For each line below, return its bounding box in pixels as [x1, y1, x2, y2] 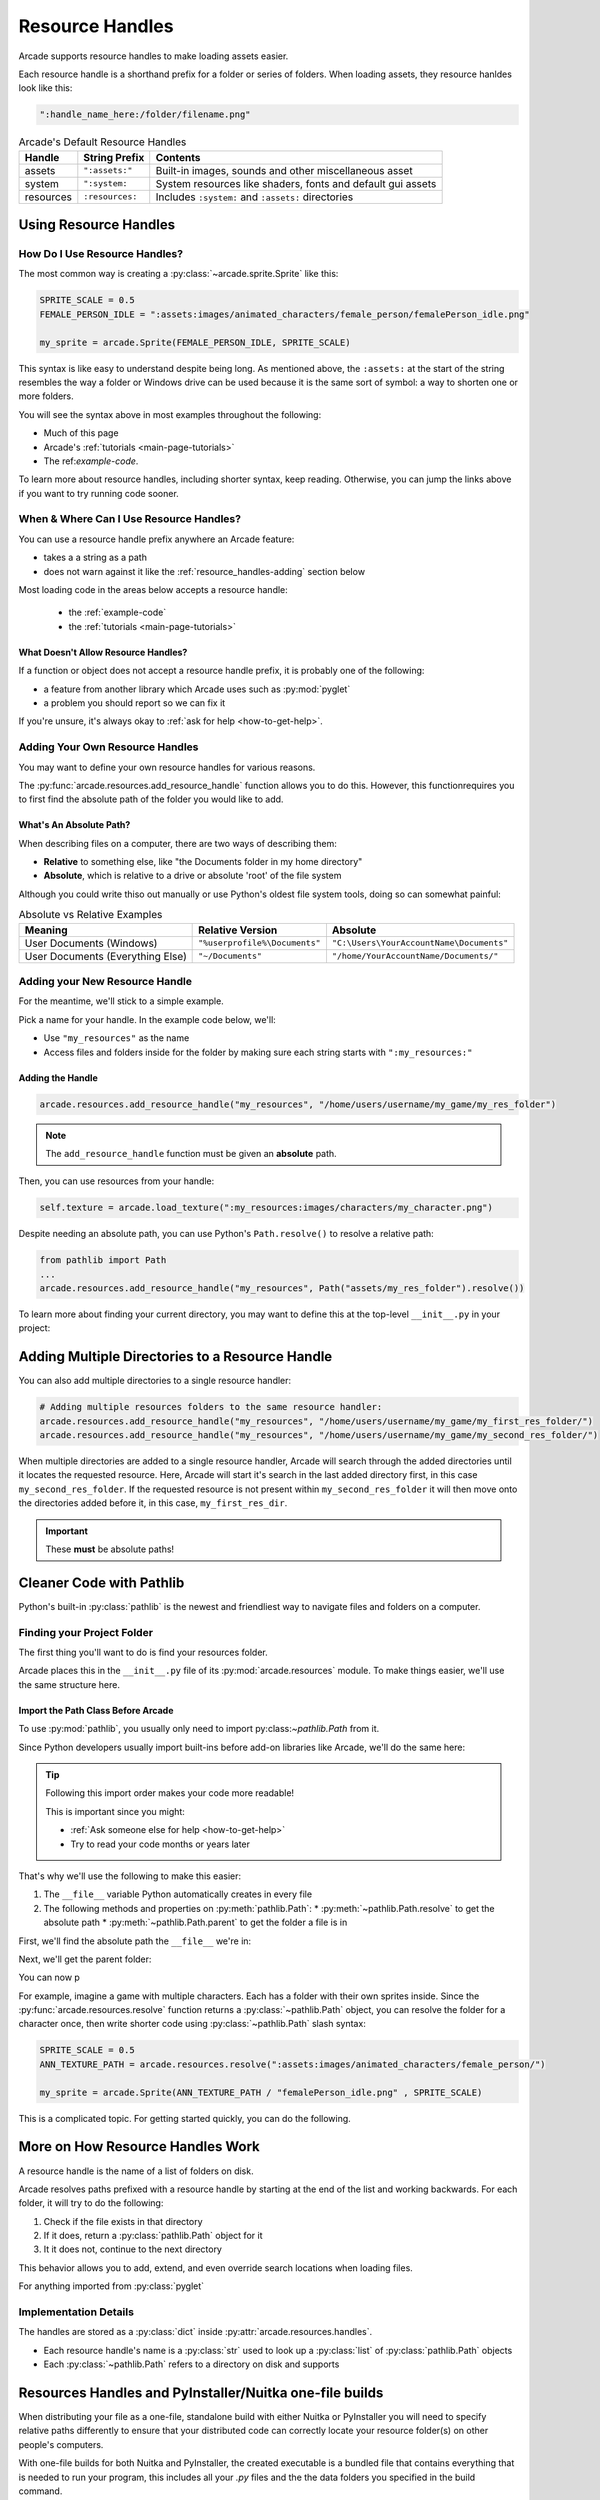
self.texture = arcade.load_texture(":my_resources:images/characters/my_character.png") [39, 1202, 494, 1214]
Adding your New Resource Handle [18, 974, 192, 988]
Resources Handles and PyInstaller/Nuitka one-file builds [18, 2384, 384, 2401]
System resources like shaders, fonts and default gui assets [155, 176, 437, 190]
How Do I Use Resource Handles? [18, 247, 184, 261]
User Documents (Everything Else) [24, 949, 187, 963]
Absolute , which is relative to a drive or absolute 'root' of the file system [43, 870, 342, 882]
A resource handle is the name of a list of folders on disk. [18, 2165, 254, 2177]
